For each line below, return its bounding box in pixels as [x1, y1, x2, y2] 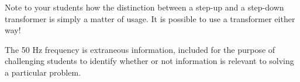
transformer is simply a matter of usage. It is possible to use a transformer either [5, 12, 295, 24]
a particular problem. [5, 66, 81, 78]
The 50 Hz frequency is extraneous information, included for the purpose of [5, 43, 275, 55]
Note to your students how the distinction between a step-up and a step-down [5, 1, 284, 13]
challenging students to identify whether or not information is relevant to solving [5, 55, 294, 67]
